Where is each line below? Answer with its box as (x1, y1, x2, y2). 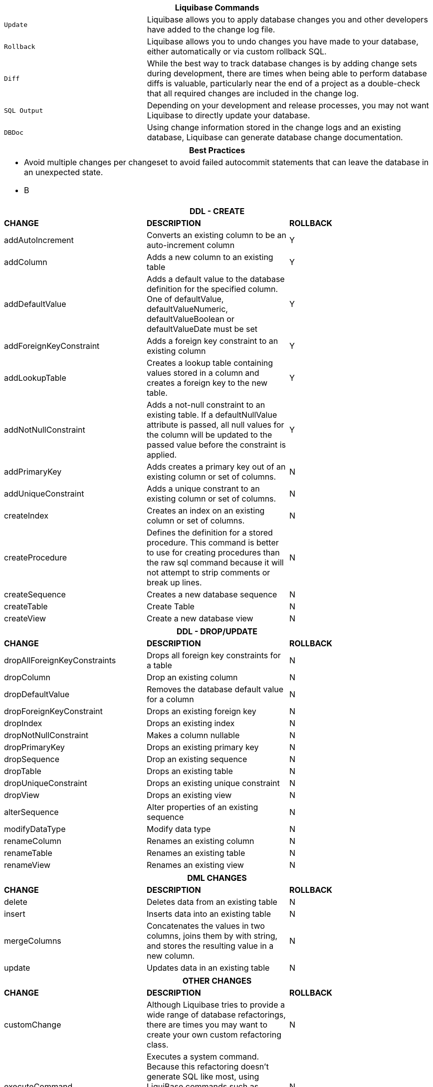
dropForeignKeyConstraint (4, 706, 103, 716)
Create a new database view (146, 613, 253, 623)
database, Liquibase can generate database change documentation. (147, 132, 403, 142)
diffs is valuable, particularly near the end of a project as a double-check (147, 78, 421, 88)
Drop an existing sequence (146, 754, 247, 764)
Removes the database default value (146, 684, 284, 694)
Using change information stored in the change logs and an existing (147, 122, 401, 132)
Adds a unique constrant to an (146, 484, 260, 494)
